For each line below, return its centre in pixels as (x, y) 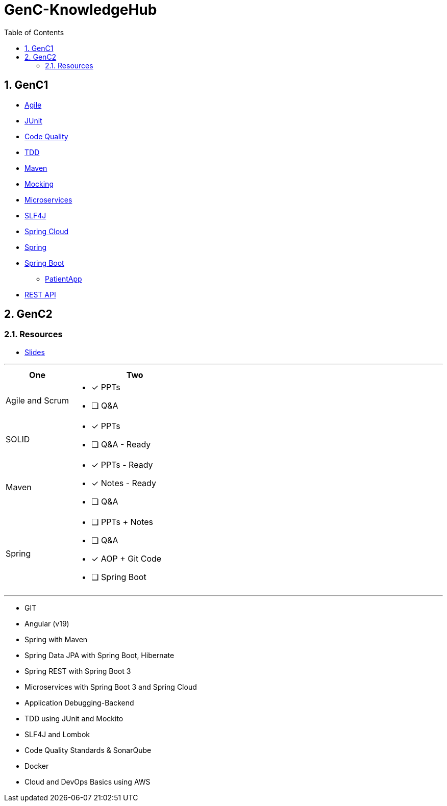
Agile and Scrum (38, 400)
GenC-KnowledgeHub (81, 10)
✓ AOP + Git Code (127, 558)
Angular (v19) (47, 623)
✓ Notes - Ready (124, 483)
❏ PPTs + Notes (122, 522)
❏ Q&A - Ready (121, 444)
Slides (35, 352)
